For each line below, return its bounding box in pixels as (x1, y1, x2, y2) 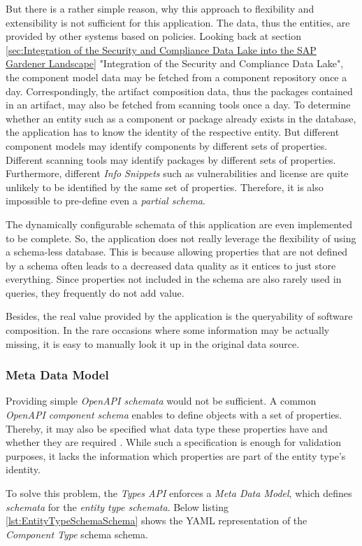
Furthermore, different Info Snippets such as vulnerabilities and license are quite (6, 166, 349, 181)
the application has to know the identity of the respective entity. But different (6, 125, 340, 139)
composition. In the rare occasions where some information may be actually (6, 323, 330, 337)
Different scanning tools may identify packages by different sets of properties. (6, 152, 336, 167)
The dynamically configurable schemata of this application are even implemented (6, 216, 353, 231)
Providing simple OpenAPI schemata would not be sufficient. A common (6, 393, 317, 408)
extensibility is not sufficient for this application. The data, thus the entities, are (6, 15, 350, 29)
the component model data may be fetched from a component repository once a (6, 69, 347, 84)
